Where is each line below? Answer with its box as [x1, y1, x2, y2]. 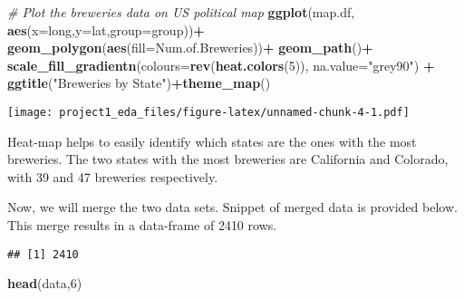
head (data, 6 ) [7, 274, 82, 293]
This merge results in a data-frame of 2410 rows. [7, 216, 277, 234]
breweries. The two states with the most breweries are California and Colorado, [7, 149, 449, 169]
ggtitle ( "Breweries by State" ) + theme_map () [7, 73, 271, 92]
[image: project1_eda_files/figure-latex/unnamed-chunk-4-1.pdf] [7, 105, 410, 119]
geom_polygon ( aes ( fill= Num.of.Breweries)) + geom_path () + [7, 38, 373, 57]
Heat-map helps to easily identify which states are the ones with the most [7, 131, 417, 150]
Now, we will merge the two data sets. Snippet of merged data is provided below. [7, 198, 458, 217]
